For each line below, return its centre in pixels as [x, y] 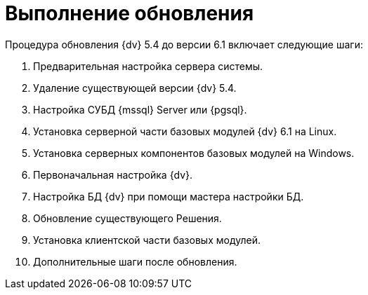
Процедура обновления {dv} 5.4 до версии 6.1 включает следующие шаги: [184, 44]
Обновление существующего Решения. [127, 218]
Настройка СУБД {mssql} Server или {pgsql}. [140, 109]
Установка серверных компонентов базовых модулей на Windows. [194, 153]
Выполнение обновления [130, 13]
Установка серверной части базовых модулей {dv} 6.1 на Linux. [185, 131]
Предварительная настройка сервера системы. [148, 66]
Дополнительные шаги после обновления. [135, 261]
